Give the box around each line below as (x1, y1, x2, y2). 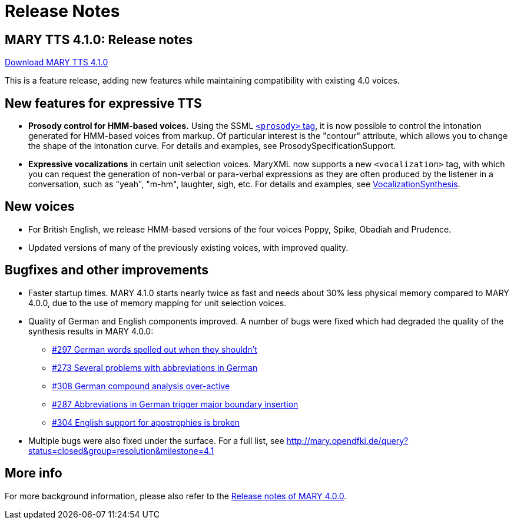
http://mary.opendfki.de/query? (286, 435, 409, 446)
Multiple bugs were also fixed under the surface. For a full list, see (28, 435, 284, 446)
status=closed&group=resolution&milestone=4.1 (28, 445, 214, 456)
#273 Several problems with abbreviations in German (52, 362, 258, 373)
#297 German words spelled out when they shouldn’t (52, 344, 257, 354)
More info (5, 466, 62, 481)
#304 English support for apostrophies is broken (52, 417, 240, 427)
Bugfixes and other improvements (5, 263, 209, 278)
